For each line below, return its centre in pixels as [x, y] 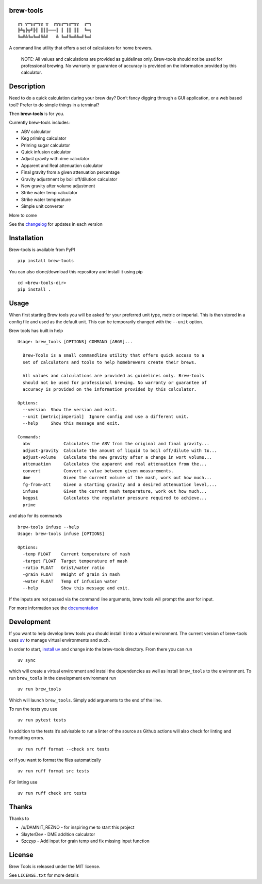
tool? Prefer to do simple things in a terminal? [54, 105]
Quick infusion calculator [46, 152]
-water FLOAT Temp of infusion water [70, 581]
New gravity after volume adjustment [58, 186]
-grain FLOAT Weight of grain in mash [71, 575]
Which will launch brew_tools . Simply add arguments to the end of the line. [85, 700]
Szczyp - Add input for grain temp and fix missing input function [85, 841]
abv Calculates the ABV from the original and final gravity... [116, 444]
